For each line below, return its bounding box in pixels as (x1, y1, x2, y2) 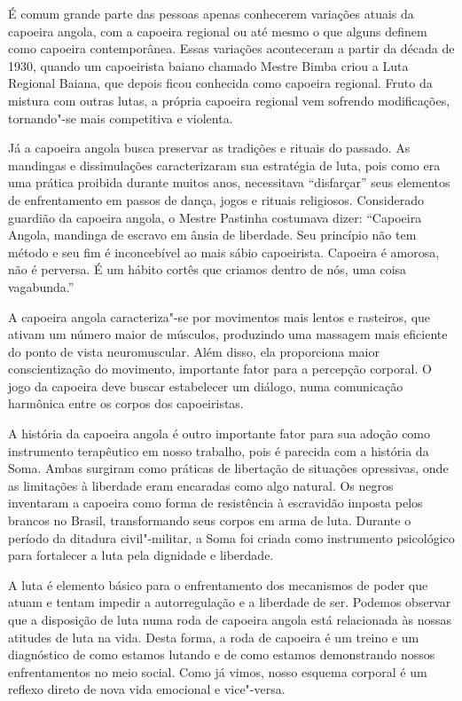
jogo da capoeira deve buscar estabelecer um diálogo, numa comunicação (8, 376, 403, 395)
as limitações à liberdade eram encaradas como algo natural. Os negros (8, 476, 394, 494)
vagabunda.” (8, 277, 74, 295)
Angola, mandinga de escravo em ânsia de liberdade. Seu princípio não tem (8, 225, 417, 244)
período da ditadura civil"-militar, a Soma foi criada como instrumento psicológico (8, 528, 455, 547)
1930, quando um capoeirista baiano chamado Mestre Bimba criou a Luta (8, 56, 409, 75)
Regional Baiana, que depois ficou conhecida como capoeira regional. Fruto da (8, 74, 433, 92)
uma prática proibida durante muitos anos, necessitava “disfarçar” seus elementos (8, 173, 450, 192)
